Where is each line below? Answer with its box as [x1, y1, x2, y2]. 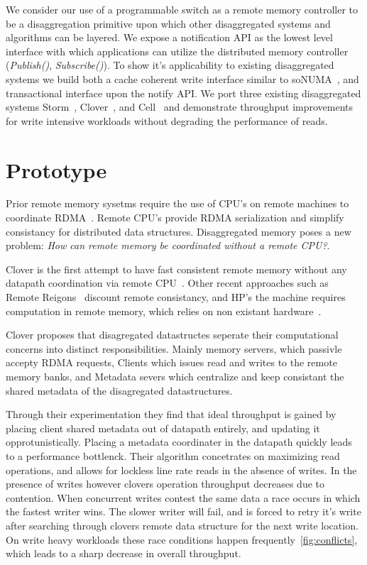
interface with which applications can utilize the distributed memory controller [6, 43, 349, 58]
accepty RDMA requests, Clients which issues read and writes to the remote [6, 355, 337, 370]
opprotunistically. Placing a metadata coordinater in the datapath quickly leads [6, 434, 352, 449]
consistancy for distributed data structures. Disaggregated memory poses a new [6, 224, 351, 238]
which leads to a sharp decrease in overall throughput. [6, 546, 241, 561]
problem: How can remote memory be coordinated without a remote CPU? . [6, 238, 330, 253]
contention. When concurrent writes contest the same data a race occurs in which [6, 490, 361, 505]
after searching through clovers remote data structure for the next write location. [6, 517, 358, 532]
